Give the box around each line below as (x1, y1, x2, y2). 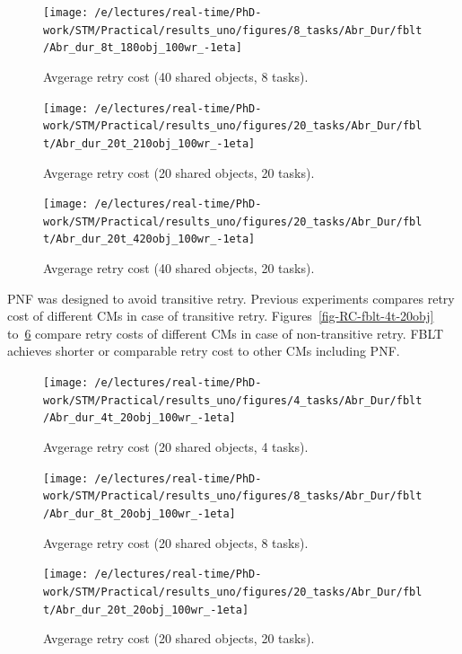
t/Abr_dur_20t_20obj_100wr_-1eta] (43, 603, 249, 616)
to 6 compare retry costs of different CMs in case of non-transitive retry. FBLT (7, 323, 444, 342)
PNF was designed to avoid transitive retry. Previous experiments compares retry (7, 288, 455, 307)
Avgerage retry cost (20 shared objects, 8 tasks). (43, 533, 309, 552)
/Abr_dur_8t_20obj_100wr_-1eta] (43, 507, 236, 520)
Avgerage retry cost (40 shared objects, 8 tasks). (43, 66, 309, 85)
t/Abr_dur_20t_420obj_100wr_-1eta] (43, 233, 256, 246)
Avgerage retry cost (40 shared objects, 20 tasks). (43, 259, 315, 278)
